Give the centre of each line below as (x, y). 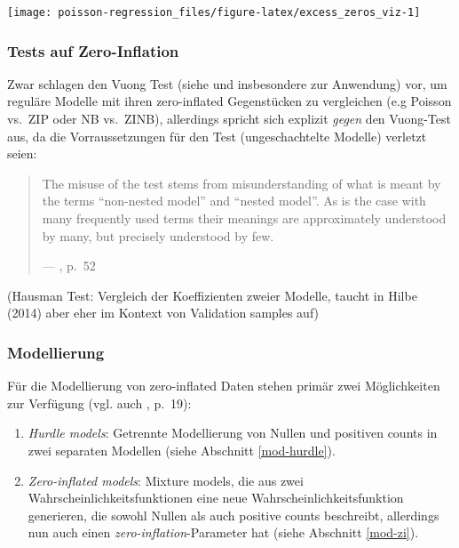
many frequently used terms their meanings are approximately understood (244, 218)
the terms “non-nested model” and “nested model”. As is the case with (234, 201)
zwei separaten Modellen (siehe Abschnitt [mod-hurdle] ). (182, 450)
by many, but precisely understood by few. (158, 235)
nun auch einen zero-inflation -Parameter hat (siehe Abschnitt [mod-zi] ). (223, 532)
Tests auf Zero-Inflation (93, 50)
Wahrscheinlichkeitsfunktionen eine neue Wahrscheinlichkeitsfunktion (216, 498)
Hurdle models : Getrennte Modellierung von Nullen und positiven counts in (233, 433)
